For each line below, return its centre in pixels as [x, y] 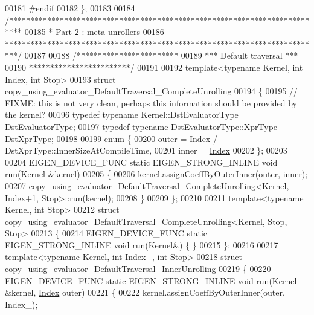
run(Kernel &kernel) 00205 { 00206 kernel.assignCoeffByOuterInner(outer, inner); [156, 174]
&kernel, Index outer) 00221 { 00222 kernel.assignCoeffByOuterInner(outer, [145, 292]
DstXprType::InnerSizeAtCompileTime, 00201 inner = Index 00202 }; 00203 [146, 150]
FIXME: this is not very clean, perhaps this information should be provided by [151, 102]
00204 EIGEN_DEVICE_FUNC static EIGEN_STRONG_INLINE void [141, 162]
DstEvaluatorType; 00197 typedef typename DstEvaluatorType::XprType [141, 126]
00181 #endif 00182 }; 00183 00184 [70, 8]
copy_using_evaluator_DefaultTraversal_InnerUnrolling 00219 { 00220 [138, 269]
